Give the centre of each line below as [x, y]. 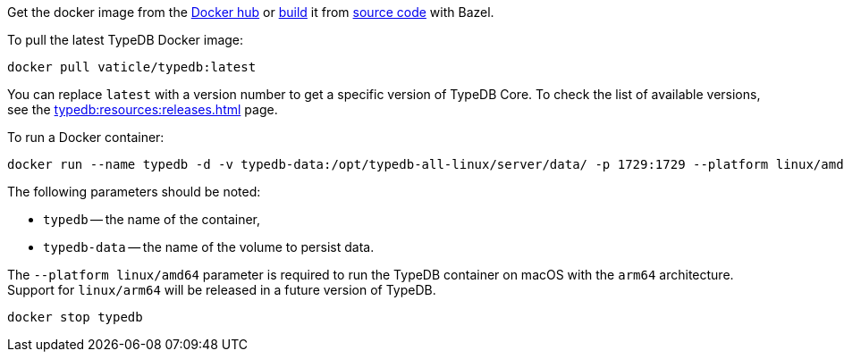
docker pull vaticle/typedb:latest [132, 67]
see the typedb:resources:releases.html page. [143, 109]
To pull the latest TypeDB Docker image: [126, 40]
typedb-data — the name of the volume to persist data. [209, 247]
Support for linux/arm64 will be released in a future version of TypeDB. [222, 290]
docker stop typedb [75, 317]
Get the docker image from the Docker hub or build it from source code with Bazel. [251, 12]
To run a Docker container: [86, 137]
